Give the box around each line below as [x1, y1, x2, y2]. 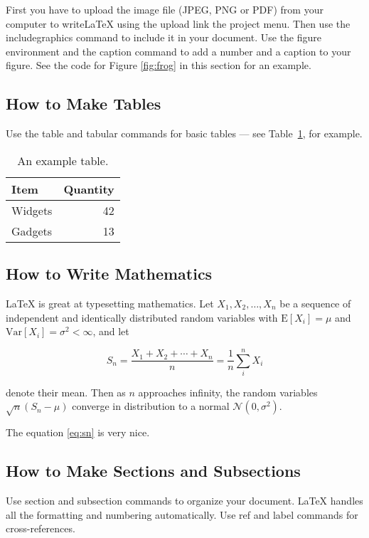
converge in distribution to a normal [72, 399, 230, 413]
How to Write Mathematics [6, 263, 213, 285]
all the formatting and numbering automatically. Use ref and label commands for [6, 507, 358, 522]
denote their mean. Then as [6, 384, 126, 399]
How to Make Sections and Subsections [6, 460, 301, 482]
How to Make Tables [6, 93, 161, 115]
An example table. [17, 152, 109, 169]
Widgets [11, 201, 53, 218]
